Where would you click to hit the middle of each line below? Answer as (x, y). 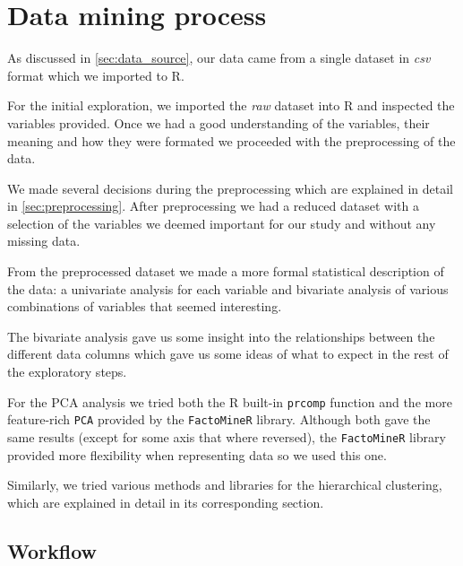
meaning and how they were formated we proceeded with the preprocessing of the (231, 140)
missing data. (44, 241)
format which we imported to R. (96, 75)
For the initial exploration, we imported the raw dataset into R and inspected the (231, 105)
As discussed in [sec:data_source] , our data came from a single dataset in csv (219, 58)
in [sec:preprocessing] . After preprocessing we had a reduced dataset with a (213, 206)
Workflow (52, 550)
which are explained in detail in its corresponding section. (166, 502)
